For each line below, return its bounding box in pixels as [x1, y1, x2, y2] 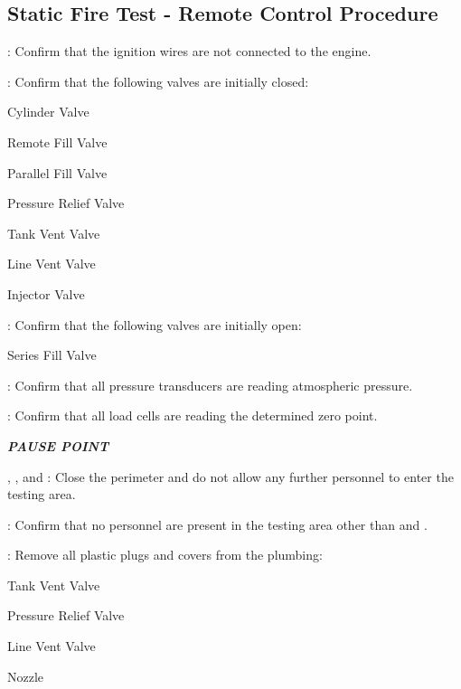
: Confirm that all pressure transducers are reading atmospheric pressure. [7, 375, 413, 394]
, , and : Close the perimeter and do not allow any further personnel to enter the [7, 467, 454, 486]
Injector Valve [7, 284, 85, 303]
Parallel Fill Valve [7, 163, 108, 182]
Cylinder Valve [7, 102, 89, 121]
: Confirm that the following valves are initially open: [7, 315, 302, 334]
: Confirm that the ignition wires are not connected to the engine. [7, 42, 372, 61]
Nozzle [7, 666, 44, 685]
